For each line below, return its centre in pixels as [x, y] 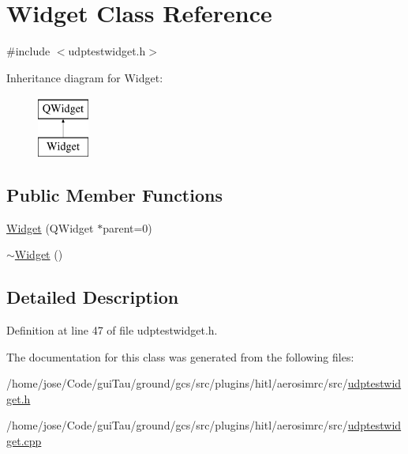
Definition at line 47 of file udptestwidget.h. [112, 330]
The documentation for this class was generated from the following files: [180, 356]
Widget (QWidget [50, 227]
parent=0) [127, 227]
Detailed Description [93, 297]
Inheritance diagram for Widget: [85, 77]
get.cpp [24, 441]
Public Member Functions [114, 194]
